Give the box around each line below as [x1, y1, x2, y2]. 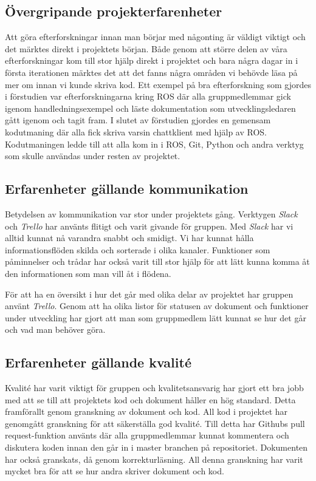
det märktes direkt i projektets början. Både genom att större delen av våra [5, 42, 287, 55]
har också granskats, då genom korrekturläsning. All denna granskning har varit [5, 452, 303, 465]
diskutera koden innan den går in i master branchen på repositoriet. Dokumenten [5, 441, 308, 454]
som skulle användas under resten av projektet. [5, 149, 180, 162]
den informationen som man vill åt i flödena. [5, 267, 171, 279]
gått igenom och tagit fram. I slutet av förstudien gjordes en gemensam [5, 114, 271, 126]
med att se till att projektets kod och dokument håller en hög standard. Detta [5, 393, 296, 406]
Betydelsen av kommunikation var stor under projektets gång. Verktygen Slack [5, 207, 298, 220]
